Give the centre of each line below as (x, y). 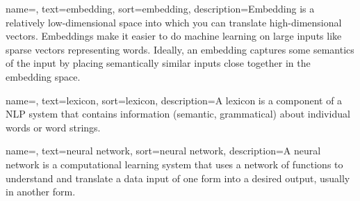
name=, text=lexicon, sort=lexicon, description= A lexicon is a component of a (174, 100)
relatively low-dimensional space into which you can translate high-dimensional (174, 22)
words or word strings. (53, 127)
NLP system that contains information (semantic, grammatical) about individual (178, 114)
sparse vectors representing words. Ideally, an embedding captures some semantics (180, 49)
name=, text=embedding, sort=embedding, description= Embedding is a (160, 8)
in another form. (41, 192)
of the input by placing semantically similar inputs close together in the (158, 63)
